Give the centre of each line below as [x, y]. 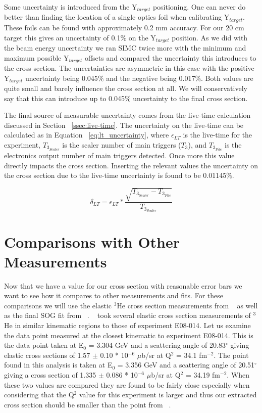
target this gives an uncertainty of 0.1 [62, 37]
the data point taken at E [44, 345]
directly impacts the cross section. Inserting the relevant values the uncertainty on [131, 165]
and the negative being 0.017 [151, 78]
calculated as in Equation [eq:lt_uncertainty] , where [87, 135]
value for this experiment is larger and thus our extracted [168, 395]
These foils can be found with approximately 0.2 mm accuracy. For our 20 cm [124, 27]
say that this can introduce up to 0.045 [64, 98]
